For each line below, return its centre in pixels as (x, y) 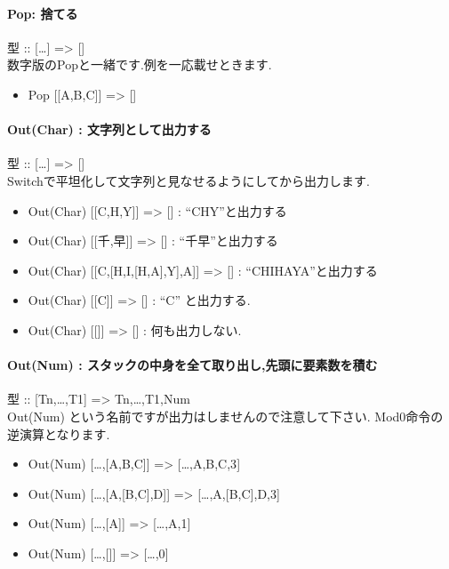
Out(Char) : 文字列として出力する (109, 129)
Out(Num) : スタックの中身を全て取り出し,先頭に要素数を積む (192, 365)
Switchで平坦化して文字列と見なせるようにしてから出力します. (188, 180)
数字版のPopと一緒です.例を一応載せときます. (140, 64)
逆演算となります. (59, 433)
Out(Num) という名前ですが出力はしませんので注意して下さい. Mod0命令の (225, 416)
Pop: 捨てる (43, 13)
